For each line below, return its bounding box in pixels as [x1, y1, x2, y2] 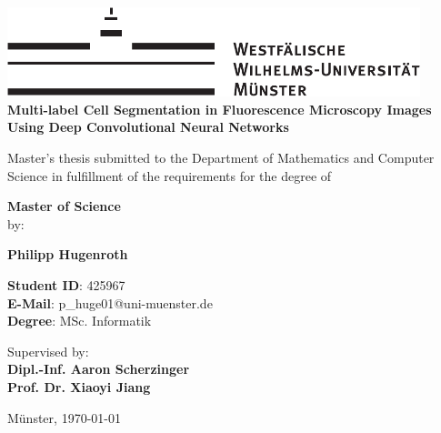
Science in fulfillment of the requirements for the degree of [7, 166, 332, 185]
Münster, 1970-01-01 [7, 408, 121, 427]
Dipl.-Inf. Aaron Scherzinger [7, 359, 190, 378]
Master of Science [7, 196, 121, 216]
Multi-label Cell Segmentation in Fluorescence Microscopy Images [7, 99, 432, 118]
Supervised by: [7, 341, 89, 360]
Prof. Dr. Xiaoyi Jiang [7, 378, 151, 396]
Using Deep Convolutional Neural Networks [7, 117, 289, 136]
